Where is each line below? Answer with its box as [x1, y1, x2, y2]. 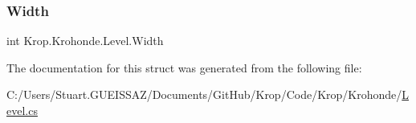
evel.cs [6, 102, 38, 118]
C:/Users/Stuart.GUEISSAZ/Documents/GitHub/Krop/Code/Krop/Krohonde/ [6, 86, 402, 103]
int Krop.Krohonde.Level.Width [6, 32, 164, 49]
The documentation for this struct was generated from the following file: [6, 59, 362, 76]
